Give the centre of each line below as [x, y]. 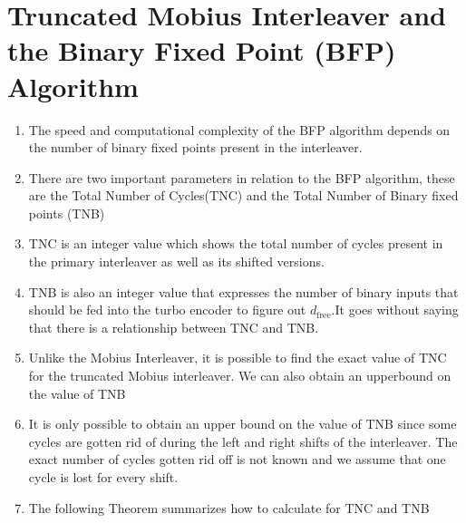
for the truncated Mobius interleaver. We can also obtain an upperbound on [240, 376]
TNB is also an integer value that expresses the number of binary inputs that [243, 291]
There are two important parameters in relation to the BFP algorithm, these [242, 177]
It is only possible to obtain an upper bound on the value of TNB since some [243, 424]
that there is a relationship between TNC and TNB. [174, 327]
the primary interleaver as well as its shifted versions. [176, 261]
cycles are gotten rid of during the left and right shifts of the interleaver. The [243, 441]
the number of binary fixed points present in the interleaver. [195, 147]
